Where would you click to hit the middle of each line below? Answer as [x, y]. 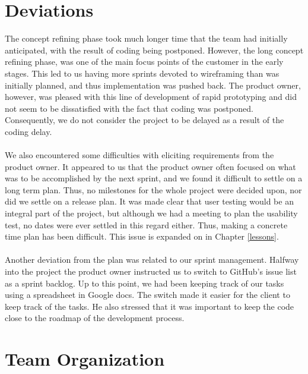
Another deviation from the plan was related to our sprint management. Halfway [152, 260]
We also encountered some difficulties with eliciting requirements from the [139, 155]
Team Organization [85, 359]
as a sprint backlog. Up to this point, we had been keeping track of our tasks [145, 283]
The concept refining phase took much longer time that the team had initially [146, 38]
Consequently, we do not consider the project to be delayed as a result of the [145, 120]
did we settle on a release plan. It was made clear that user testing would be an [149, 201]
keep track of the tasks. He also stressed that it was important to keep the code [150, 306]
